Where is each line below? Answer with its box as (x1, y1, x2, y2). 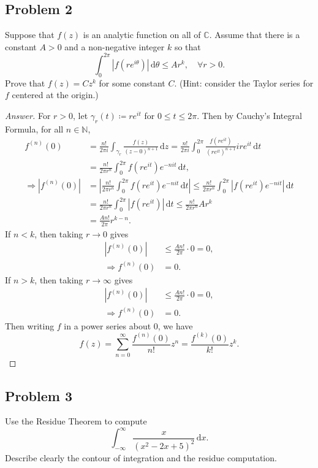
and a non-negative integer (64, 40, 165, 53)
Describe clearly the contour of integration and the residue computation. (5, 451, 277, 464)
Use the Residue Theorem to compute (5, 415, 147, 428)
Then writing (5, 319, 55, 332)
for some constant (99, 76, 165, 89)
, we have (157, 319, 193, 332)
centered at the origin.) (12, 88, 99, 101)
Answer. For (5, 109, 51, 121)
